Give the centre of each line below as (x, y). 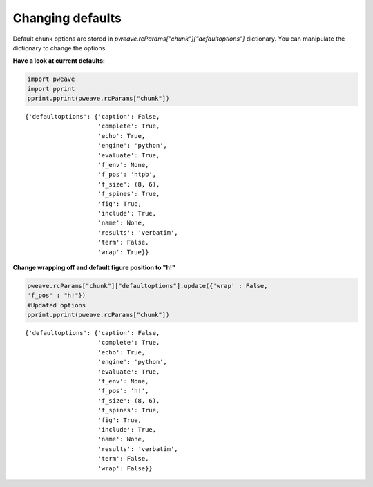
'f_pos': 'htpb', (127, 175)
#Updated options (57, 305)
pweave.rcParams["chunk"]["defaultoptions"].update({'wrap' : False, (147, 286)
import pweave (51, 79)
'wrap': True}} (123, 252)
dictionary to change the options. (60, 48)
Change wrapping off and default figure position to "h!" (94, 267)
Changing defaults (67, 18)
